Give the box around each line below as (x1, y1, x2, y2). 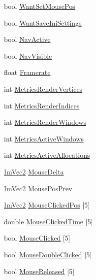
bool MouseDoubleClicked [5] (4, 249, 92, 259)
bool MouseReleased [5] (4, 266, 75, 276)
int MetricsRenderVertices (4, 83, 83, 94)
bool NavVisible (4, 50, 52, 61)
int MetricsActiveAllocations (4, 150, 90, 160)
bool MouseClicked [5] (4, 233, 70, 243)
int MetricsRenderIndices (4, 100, 80, 110)
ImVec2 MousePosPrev (4, 183, 72, 193)
